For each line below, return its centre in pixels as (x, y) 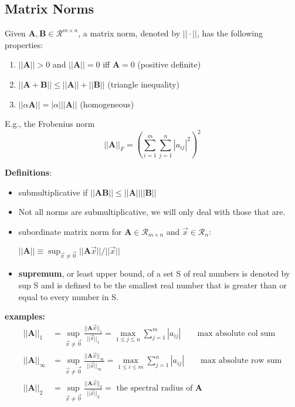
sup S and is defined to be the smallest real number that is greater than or (152, 285)
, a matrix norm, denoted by (129, 33)
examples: (25, 316)
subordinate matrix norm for (70, 231)
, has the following (230, 33)
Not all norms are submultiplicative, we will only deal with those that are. (152, 212)
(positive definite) (169, 64)
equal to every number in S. (68, 296)
